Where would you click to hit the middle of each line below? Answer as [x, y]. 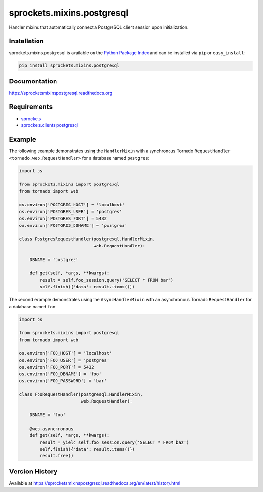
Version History [33, 471]
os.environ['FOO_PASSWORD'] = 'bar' [63, 381]
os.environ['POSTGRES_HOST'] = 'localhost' [72, 205]
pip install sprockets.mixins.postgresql [69, 66]
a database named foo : [33, 306]
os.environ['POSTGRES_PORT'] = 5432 [63, 219]
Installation [26, 41]
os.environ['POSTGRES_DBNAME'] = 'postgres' [73, 225]
